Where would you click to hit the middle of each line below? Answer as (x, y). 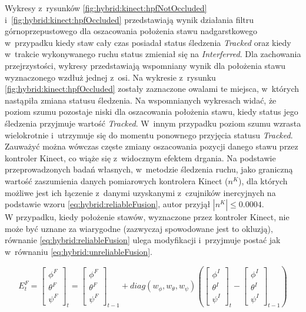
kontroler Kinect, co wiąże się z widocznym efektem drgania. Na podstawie (140, 157)
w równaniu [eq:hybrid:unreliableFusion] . (79, 251)
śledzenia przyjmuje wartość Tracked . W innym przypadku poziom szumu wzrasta (153, 123)
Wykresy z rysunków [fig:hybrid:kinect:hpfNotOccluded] (106, 8)
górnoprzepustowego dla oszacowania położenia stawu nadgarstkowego (131, 31)
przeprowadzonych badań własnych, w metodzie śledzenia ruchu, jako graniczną (149, 169)
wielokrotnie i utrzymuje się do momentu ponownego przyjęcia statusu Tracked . (149, 135)
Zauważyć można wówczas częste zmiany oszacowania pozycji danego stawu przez (152, 146)
